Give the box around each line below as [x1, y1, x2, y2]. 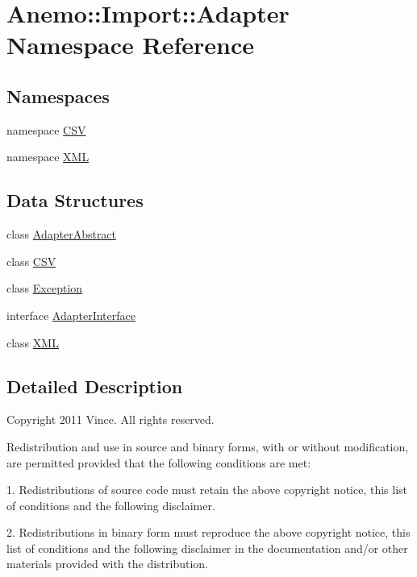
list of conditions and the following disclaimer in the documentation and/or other [6, 539, 408, 556]
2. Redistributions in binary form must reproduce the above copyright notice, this [6, 524, 411, 541]
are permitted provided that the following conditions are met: [6, 454, 311, 471]
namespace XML [6, 148, 90, 165]
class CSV [6, 252, 56, 269]
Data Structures [6, 188, 144, 213]
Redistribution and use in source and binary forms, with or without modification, [6, 438, 409, 455]
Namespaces [6, 83, 110, 108]
